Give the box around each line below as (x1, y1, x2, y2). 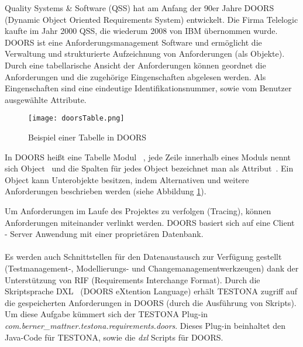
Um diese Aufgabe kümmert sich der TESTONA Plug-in (5, 308, 208, 320)
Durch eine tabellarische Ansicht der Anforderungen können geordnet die (5, 59, 266, 71)
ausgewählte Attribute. (5, 93, 87, 105)
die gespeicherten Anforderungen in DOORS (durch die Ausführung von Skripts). (5, 296, 297, 308)
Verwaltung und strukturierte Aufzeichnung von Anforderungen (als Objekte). (5, 47, 285, 60)
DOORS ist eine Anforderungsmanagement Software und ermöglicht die (5, 36, 262, 48)
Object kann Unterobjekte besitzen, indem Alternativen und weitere (5, 173, 249, 185)
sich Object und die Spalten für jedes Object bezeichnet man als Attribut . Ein (5, 162, 294, 174)
